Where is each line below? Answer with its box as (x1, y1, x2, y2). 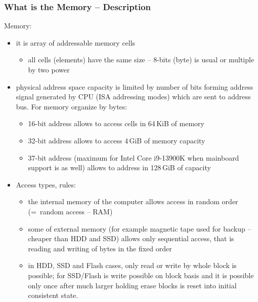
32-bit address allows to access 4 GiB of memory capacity (28, 135, 205, 145)
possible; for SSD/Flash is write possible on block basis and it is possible (28, 270, 254, 280)
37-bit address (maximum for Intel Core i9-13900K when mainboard (28, 152, 239, 163)
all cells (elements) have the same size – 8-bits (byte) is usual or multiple (28, 54, 254, 65)
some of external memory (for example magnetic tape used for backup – (28, 223, 251, 234)
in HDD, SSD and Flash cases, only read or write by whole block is (28, 260, 237, 271)
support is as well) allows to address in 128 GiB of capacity (28, 162, 211, 173)
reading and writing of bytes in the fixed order (28, 243, 172, 253)
